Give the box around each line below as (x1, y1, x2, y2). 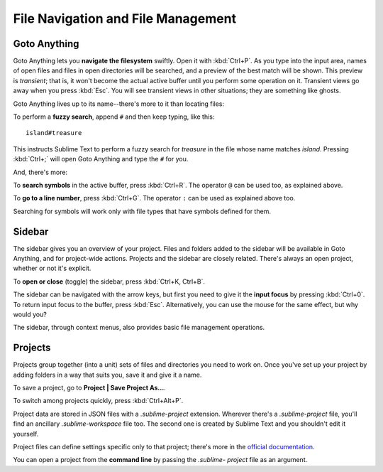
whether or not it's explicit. (13, 264, 91, 273)
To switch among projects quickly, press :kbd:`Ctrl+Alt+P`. (13, 397, 184, 405)
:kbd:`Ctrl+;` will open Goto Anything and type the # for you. (13, 155, 189, 163)
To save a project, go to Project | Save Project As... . (13, 384, 166, 392)
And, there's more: (13, 168, 67, 176)
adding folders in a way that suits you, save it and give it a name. (13, 370, 202, 379)
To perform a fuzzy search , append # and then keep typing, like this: (13, 112, 215, 121)
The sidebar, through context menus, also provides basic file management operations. (13, 323, 265, 332)
